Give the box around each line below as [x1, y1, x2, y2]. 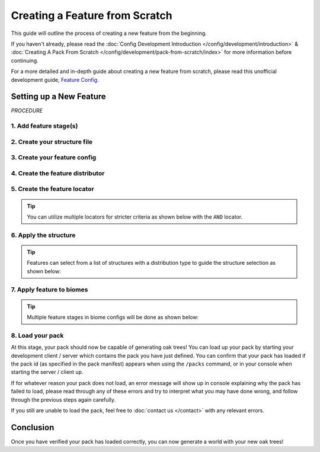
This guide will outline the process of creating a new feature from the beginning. [11, 30, 207, 37]
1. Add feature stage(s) [11, 122, 78, 130]
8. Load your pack [11, 331, 64, 339]
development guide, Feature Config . [11, 76, 99, 83]
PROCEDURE [11, 107, 43, 114]
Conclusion [11, 422, 55, 432]
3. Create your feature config [11, 153, 97, 162]
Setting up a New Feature [11, 92, 106, 102]
